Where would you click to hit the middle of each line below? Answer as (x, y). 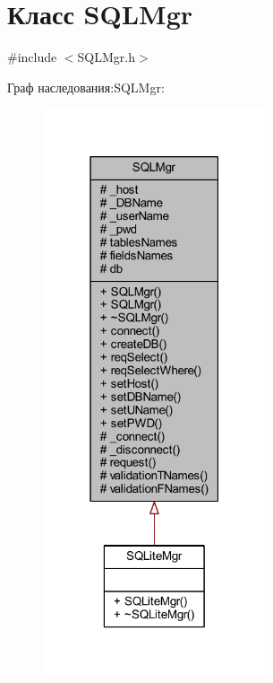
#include (32, 57)
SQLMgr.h (106, 57)
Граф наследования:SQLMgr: (86, 87)
